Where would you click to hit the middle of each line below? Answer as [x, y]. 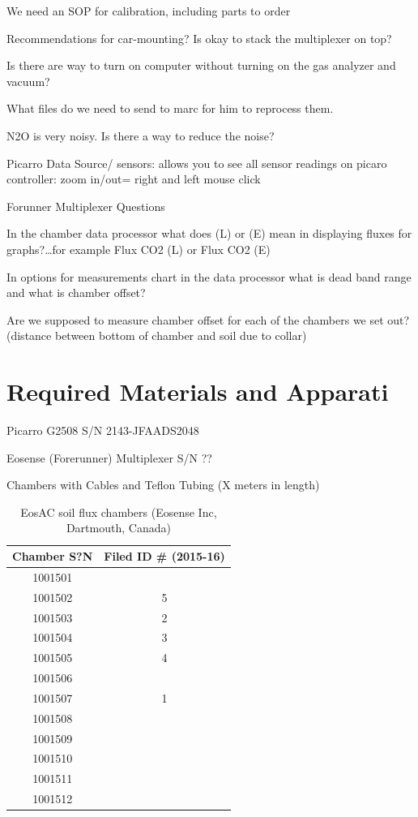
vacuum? [28, 81]
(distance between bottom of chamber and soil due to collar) [157, 335]
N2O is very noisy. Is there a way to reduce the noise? [141, 135]
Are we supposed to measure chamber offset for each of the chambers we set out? [208, 319]
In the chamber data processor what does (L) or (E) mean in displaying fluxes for [209, 233]
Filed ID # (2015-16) [164, 556]
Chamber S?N [53, 556]
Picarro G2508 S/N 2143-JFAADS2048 [103, 430]
